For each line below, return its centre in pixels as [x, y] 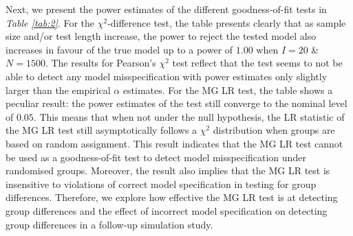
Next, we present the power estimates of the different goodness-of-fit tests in [166, 9]
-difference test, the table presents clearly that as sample [227, 22]
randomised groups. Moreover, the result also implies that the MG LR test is [168, 170]
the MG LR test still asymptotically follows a [101, 130]
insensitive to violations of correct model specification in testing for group [161, 184]
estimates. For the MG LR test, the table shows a [228, 90]
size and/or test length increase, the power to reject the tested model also [161, 36]
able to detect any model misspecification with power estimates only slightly [167, 76]
